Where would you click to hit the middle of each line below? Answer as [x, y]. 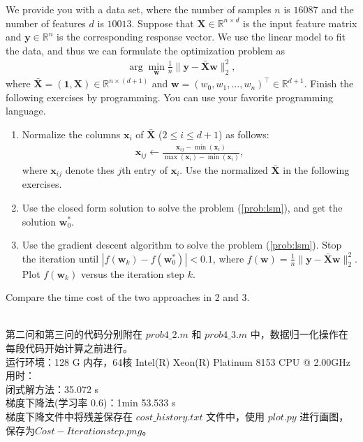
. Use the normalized [224, 169]
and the [338, 9]
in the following [316, 169]
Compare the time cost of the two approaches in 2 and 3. [128, 297]
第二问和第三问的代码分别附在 [74, 334]
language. [26, 111]
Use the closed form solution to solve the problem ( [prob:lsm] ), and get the [182, 207]
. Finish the [329, 83]
